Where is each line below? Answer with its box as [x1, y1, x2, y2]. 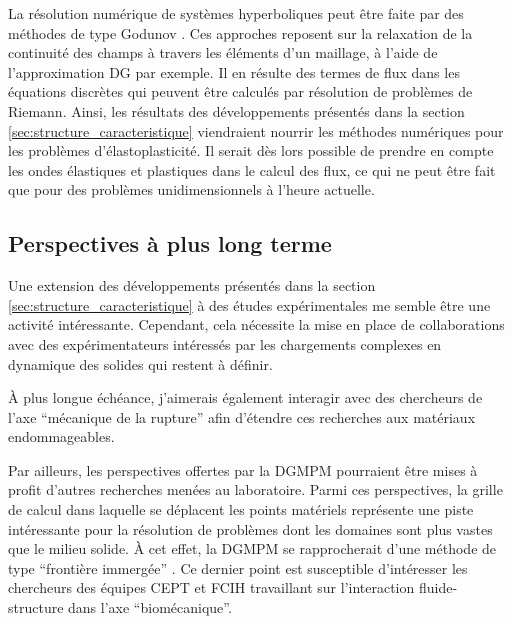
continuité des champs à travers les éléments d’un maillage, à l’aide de [8, 42, 438, 63]
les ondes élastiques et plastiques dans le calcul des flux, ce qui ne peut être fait [8, 159, 496, 180]
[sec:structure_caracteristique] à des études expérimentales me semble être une [8, 294, 491, 315]
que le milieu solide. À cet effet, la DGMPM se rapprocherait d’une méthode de [8, 538, 497, 559]
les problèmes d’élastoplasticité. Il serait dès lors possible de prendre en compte [8, 140, 494, 161]
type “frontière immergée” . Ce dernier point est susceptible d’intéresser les [8, 557, 468, 578]
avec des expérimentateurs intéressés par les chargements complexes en [8, 333, 442, 354]
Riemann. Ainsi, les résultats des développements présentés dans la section [8, 100, 465, 121]
